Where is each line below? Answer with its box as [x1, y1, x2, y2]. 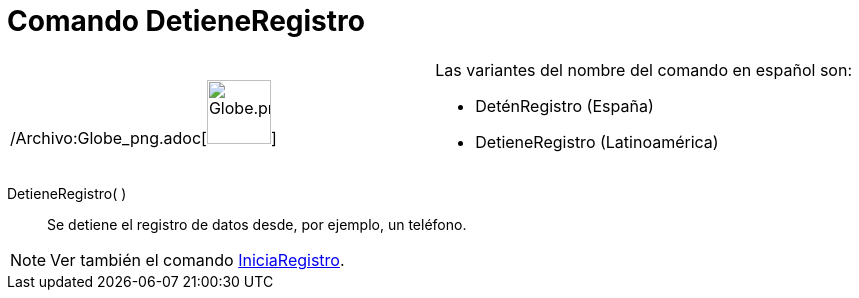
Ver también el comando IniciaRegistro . [50, 249, 345, 270]
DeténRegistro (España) [475, 95, 654, 116]
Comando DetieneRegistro [7, 4, 365, 38]
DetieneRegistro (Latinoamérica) [475, 131, 719, 152]
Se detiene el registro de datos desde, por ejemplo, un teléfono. [47, 215, 467, 233]
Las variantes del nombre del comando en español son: [435, 59, 853, 80]
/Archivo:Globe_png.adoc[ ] [10, 127, 277, 148]
